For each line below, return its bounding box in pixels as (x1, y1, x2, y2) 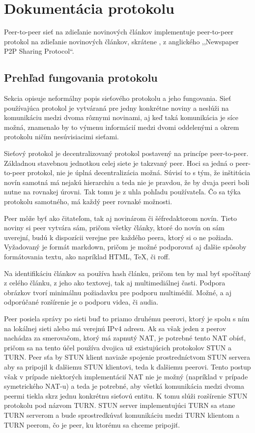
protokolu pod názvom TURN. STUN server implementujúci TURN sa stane (4, 400, 235, 410)
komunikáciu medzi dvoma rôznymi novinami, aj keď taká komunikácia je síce (4, 112, 238, 123)
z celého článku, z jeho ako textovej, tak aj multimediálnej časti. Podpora (4, 278, 226, 288)
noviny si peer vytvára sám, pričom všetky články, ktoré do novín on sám (4, 222, 225, 233)
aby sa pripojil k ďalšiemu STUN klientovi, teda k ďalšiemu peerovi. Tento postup (4, 361, 251, 371)
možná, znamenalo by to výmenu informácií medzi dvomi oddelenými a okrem (4, 122, 239, 132)
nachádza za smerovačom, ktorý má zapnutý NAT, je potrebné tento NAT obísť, (4, 333, 246, 343)
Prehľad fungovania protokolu (4, 70, 158, 85)
